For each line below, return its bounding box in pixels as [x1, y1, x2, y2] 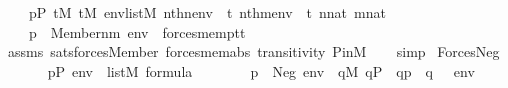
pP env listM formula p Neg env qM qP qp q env [47, 60, 475, 81]
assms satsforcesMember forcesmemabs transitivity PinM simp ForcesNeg [7, 41, 500, 62]
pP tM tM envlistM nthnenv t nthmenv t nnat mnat [28, 2, 386, 22]
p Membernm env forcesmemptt [28, 21, 246, 42]
